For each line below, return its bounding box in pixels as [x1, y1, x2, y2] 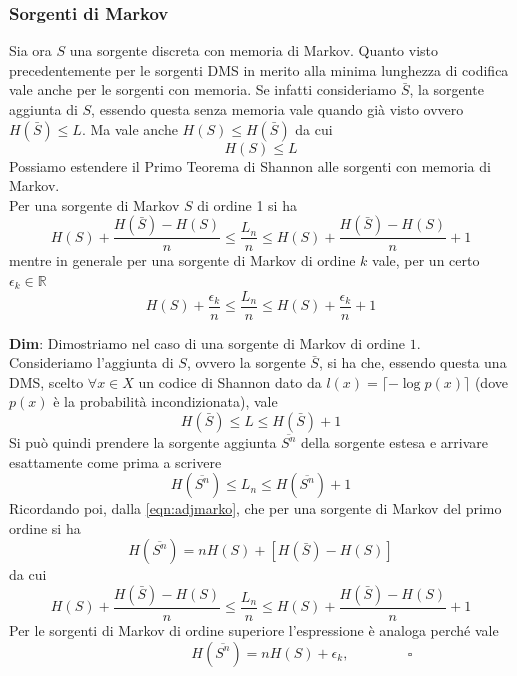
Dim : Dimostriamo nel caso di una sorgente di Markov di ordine [9, 332, 405, 353]
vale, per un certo [372, 250, 480, 271]
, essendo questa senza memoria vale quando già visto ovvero [91, 99, 464, 119]
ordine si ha [9, 517, 81, 538]
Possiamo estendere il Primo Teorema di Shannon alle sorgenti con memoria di [9, 155, 491, 176]
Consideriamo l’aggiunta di [9, 352, 174, 373]
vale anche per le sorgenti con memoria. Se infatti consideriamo [9, 79, 397, 100]
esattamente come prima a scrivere [9, 451, 222, 472]
